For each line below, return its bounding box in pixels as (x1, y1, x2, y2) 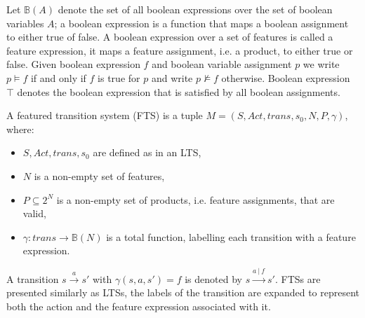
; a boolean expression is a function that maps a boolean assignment (54, 15, 349, 30)
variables (6, 15, 44, 30)
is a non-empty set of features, (34, 168, 165, 183)
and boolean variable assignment (152, 57, 292, 71)
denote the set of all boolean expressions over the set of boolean (58, 2, 333, 16)
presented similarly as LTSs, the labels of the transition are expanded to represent (6, 285, 360, 300)
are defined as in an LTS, (93, 145, 201, 160)
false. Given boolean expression (6, 57, 140, 71)
